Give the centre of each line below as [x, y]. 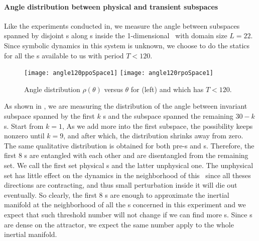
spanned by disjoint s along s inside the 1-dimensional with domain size [116, 35]
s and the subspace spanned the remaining [168, 116]
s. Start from [24, 126]
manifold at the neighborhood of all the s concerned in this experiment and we [125, 205]
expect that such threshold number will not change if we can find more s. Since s [128, 214]
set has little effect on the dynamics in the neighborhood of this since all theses [127, 175]
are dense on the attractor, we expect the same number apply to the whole [119, 224]
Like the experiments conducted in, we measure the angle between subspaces [122, 25]
